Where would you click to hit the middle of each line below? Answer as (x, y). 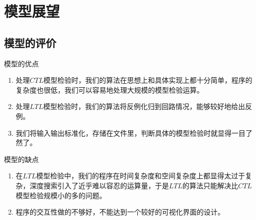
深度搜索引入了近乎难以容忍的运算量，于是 (99, 185)
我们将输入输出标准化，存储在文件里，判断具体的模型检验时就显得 (124, 133)
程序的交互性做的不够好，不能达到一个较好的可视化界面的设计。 (120, 212)
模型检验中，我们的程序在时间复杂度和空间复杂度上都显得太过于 (141, 176)
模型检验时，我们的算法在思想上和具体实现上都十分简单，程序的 (148, 80)
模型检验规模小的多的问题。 (61, 195)
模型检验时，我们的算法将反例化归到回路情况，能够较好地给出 (144, 106)
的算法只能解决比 (211, 185)
